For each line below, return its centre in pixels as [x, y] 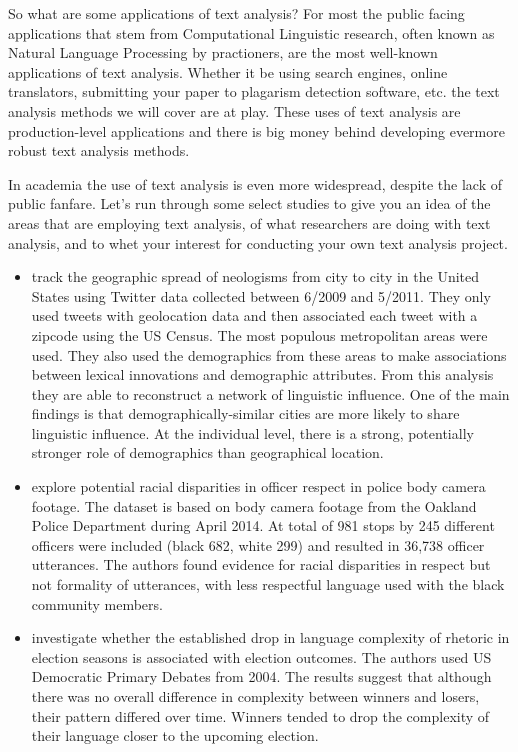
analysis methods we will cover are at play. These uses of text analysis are [234, 110]
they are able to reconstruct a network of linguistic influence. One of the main [270, 393]
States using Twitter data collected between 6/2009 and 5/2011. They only [261, 295]
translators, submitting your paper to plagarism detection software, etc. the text [254, 91]
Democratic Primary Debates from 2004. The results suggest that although [261, 676]
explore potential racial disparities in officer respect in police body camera [258, 486]
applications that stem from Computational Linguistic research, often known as [251, 32]
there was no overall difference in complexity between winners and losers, [255, 696]
